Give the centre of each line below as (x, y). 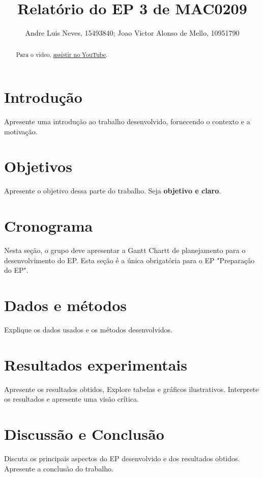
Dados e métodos (66, 305)
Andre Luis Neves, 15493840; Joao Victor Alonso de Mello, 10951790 (132, 33)
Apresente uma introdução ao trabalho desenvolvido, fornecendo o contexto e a (127, 121)
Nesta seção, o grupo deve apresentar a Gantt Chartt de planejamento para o (125, 250)
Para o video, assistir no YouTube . (62, 54)
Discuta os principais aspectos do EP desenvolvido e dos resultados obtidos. (122, 458)
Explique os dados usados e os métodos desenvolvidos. (88, 330)
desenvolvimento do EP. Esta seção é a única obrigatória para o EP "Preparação (129, 260)
